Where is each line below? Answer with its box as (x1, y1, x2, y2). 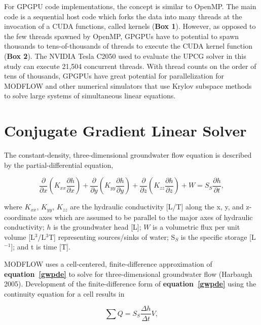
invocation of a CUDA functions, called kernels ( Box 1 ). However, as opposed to (4, 21, 256, 31)
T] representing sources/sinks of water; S (48, 231, 175, 242)
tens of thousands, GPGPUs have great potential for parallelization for (4, 70, 224, 81)
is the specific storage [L (180, 231, 256, 242)
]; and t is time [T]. (11, 241, 70, 252)
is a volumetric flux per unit (153, 222, 240, 232)
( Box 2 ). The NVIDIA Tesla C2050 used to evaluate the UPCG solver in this (4, 50, 246, 61)
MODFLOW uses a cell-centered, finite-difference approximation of (4, 259, 212, 269)
